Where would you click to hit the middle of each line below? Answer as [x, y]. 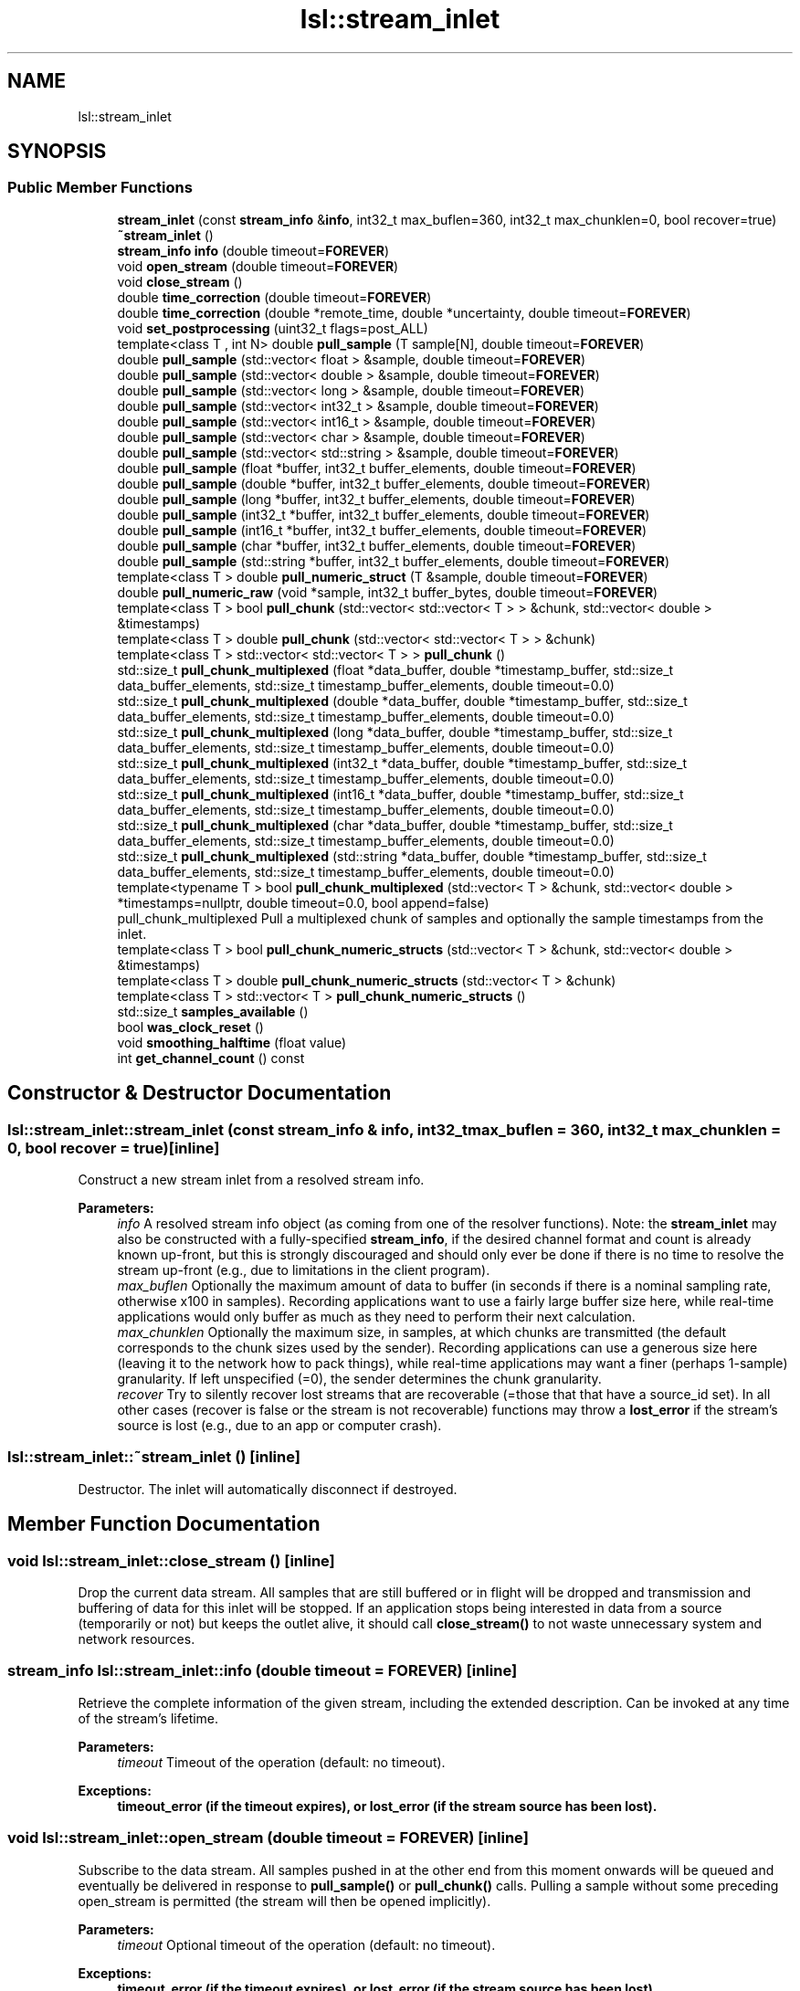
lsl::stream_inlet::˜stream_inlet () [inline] [154, 1457]
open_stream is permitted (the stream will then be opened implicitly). [284, 1901]
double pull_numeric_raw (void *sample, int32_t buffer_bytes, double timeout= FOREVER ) [388, 592]
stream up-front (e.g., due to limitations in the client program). [304, 1270]
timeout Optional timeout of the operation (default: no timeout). [306, 1944]
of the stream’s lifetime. [148, 1718]
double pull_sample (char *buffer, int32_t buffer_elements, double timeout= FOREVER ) [377, 545]
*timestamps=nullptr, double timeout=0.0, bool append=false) [303, 902]
